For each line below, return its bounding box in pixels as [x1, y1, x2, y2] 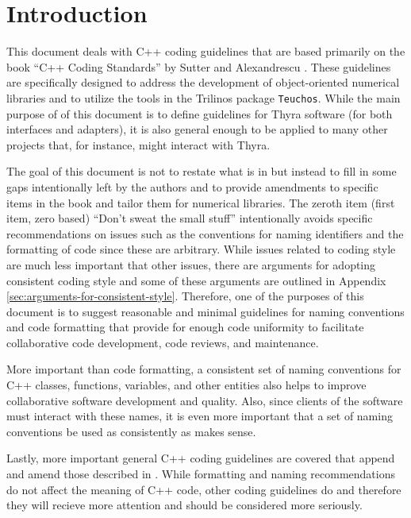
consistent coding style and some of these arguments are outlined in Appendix [6, 272, 386, 288]
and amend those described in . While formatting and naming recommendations [6, 466, 395, 482]
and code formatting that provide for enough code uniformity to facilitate [6, 319, 364, 335]
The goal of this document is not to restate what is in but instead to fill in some [6, 163, 397, 180]
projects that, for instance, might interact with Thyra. [6, 136, 271, 153]
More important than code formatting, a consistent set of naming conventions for [6, 361, 401, 377]
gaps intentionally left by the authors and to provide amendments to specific [6, 178, 378, 195]
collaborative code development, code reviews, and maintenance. [6, 334, 319, 350]
